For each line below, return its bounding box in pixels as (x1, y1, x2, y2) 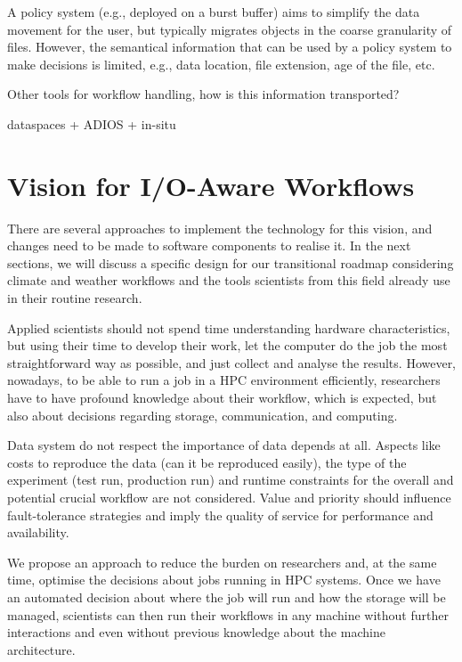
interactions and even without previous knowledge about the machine (7, 623, 385, 642)
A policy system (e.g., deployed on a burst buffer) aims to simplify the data (7, 3, 420, 20)
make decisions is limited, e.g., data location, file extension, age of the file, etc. (7, 54, 435, 73)
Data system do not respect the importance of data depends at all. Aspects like (7, 436, 441, 454)
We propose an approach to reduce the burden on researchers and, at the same (7, 552, 437, 571)
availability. (7, 523, 69, 542)
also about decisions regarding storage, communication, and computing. (7, 405, 398, 424)
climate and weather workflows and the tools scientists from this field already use (7, 271, 450, 290)
